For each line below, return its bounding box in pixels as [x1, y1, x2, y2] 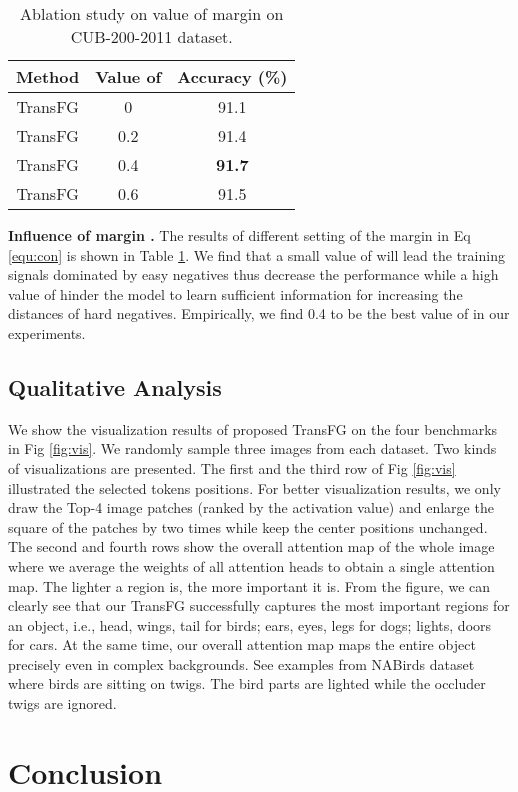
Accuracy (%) [177, 65, 288, 88]
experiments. [8, 322, 86, 343]
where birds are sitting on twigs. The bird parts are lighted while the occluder [8, 673, 486, 694]
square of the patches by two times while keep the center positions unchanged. [8, 516, 488, 537]
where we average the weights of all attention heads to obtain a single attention [8, 555, 495, 576]
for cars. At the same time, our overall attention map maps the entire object [8, 634, 476, 655]
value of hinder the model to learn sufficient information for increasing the [8, 283, 463, 304]
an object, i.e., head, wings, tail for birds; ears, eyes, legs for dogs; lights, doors [8, 614, 492, 635]
